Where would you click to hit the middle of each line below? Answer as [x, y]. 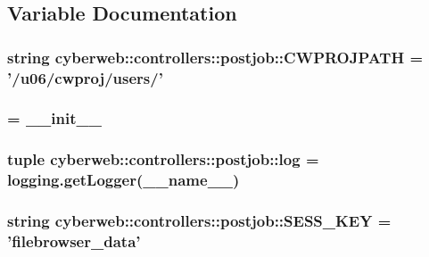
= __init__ [54, 118]
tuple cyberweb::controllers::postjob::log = [163, 159]
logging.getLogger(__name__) [124, 180]
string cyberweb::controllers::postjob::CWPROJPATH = [215, 57]
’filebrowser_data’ [74, 241]
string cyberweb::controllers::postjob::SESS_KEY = [199, 221]
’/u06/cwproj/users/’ [85, 77]
